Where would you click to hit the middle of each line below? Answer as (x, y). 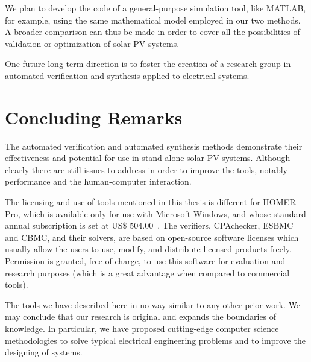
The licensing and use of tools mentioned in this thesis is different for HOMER (150, 202)
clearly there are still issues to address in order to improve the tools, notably (146, 169)
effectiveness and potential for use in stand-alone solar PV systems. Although (148, 158)
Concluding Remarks (94, 117)
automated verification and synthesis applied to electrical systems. (127, 75)
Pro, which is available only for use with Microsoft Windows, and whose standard (155, 213)
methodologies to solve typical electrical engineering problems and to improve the (155, 340)
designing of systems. (44, 352)
